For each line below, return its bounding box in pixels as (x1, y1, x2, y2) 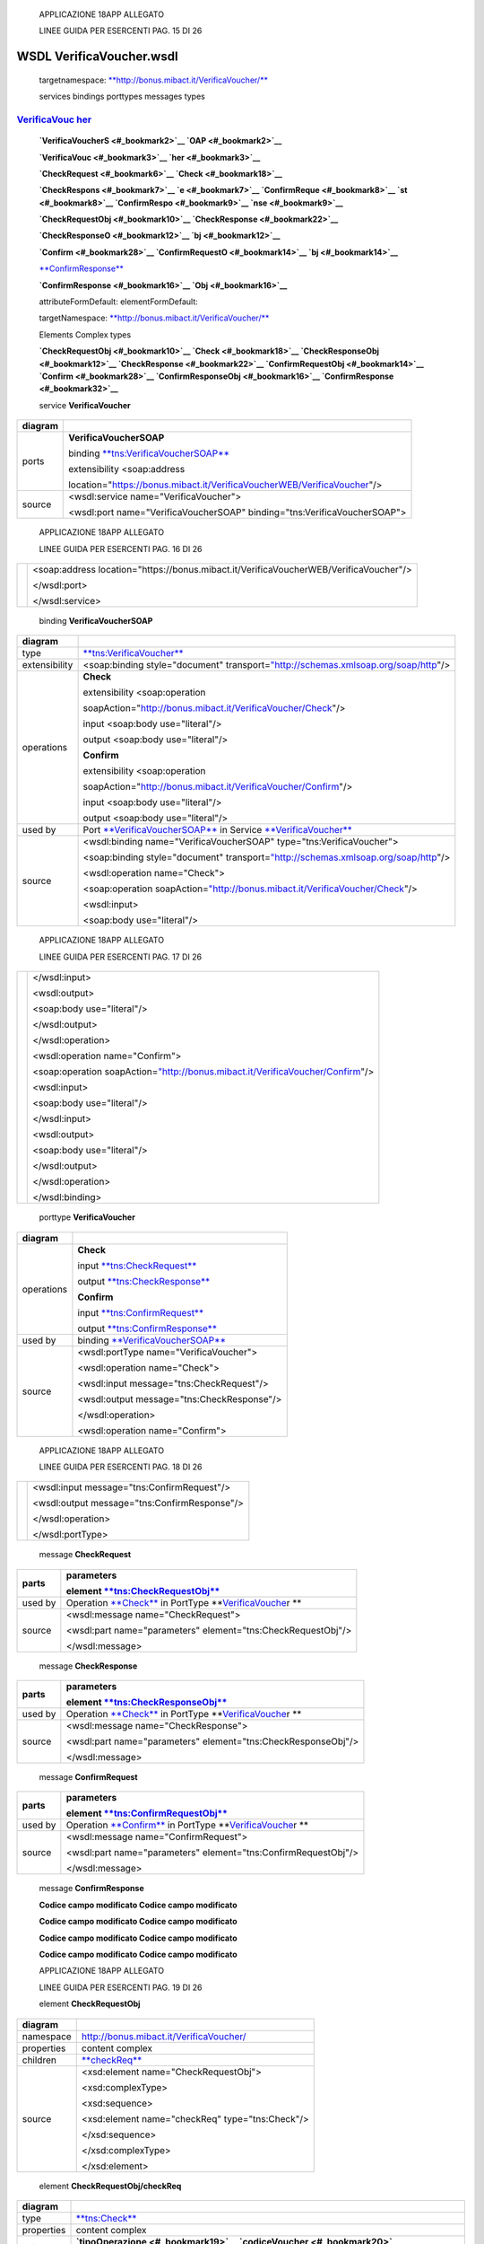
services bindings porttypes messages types (39, 91, 205, 102)
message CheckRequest (39, 1549, 132, 1560)
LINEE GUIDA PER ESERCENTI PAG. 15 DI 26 (39, 25, 203, 36)
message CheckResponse (39, 1661, 138, 1671)
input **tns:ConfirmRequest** (77, 1306, 204, 1319)
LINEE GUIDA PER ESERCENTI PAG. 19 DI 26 (39, 1982, 203, 1993)
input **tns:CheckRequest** (77, 1259, 197, 1272)
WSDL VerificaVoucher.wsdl (16, 49, 178, 65)
